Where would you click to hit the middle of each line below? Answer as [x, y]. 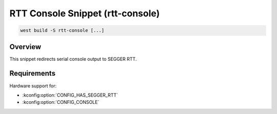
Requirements [33, 73]
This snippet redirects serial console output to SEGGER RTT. [73, 59]
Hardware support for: [33, 86]
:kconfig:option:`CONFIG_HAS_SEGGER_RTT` [70, 95]
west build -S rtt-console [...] [62, 30]
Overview [25, 47]
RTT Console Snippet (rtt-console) [85, 13]
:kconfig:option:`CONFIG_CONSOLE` [61, 102]
